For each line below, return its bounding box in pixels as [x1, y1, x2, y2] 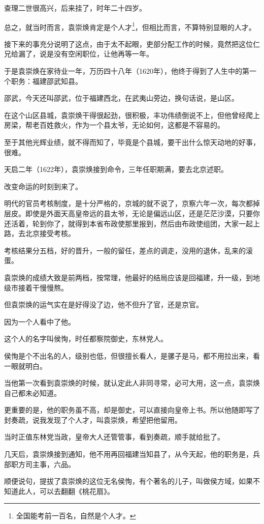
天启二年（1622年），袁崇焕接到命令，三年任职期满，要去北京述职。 [4, 164, 228, 174]
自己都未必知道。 [4, 387, 61, 398]
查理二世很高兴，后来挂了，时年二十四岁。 [4, 3, 146, 13]
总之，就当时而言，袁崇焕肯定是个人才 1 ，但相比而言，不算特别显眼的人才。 [4, 20, 256, 32]
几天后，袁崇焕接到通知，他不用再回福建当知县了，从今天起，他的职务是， [4, 449, 253, 459]
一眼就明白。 [4, 360, 47, 371]
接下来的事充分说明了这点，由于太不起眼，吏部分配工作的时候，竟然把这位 [4, 38, 253, 49]
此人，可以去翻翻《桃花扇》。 [18, 485, 114, 496]
